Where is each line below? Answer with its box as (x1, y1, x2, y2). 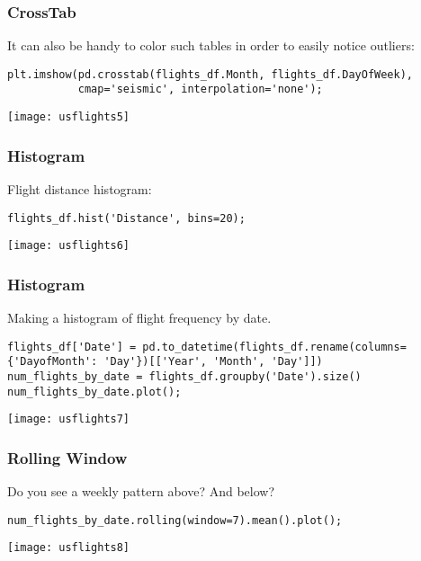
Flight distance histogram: (7, 180, 152, 198)
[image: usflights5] (7, 111, 130, 124)
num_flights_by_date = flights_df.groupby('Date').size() (7, 370, 362, 384)
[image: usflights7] (7, 413, 130, 426)
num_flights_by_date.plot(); (7, 385, 182, 398)
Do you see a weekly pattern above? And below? (7, 482, 274, 501)
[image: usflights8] (7, 541, 130, 555)
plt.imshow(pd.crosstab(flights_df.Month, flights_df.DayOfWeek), (7, 67, 414, 81)
